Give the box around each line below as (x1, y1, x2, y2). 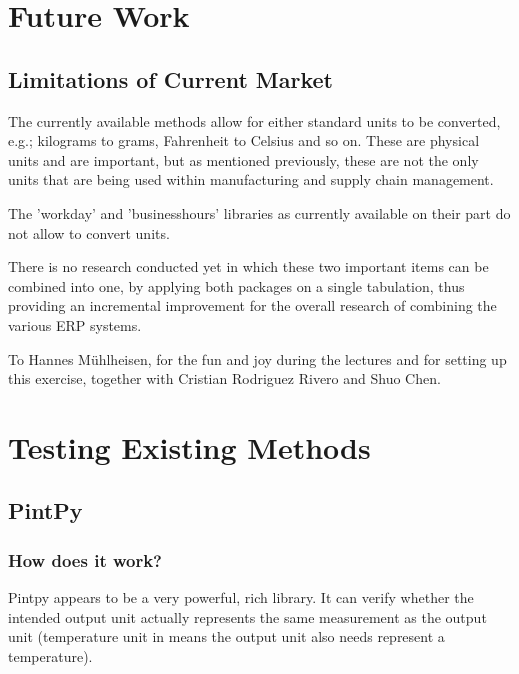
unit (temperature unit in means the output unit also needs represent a (8, 626, 445, 647)
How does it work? (8, 547, 163, 572)
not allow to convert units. (8, 222, 170, 243)
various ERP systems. (8, 314, 142, 335)
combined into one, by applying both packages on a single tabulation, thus (8, 275, 465, 296)
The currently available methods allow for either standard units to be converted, (8, 110, 501, 131)
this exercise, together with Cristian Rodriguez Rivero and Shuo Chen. (8, 368, 441, 389)
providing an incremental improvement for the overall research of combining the (8, 295, 497, 316)
